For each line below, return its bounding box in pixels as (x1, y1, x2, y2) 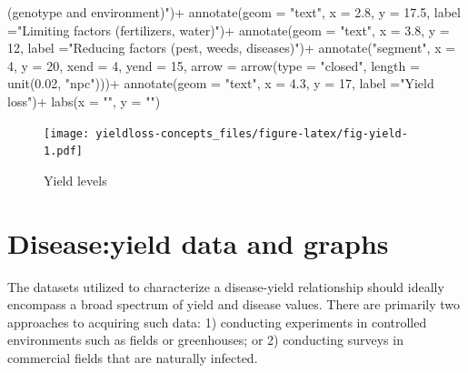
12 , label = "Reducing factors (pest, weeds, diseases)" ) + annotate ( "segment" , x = (7, 38, 456, 57)
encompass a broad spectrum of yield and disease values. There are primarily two (7, 295, 461, 314)
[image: (44, 126, 90, 140)
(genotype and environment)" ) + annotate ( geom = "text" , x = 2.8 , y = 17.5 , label (7, 3, 461, 21)
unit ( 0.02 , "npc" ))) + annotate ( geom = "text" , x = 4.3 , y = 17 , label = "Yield (7, 74, 434, 93)
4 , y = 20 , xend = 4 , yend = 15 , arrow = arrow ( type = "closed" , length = (7, 55, 420, 75)
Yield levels (44, 170, 107, 189)
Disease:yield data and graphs (7, 224, 389, 261)
